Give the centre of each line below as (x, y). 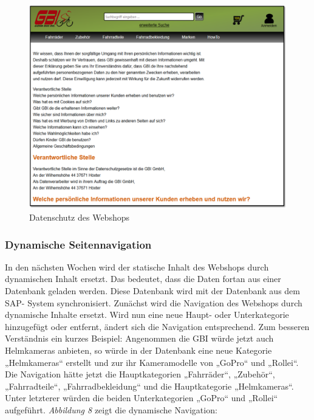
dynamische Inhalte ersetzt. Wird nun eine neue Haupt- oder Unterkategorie (147, 315)
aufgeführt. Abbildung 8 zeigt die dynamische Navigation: (111, 409)
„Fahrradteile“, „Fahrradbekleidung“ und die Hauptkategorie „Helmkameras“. (149, 386)
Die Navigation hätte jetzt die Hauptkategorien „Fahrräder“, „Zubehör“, (140, 374)
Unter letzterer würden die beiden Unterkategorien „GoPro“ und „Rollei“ (142, 398)
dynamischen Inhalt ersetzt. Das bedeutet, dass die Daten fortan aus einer (143, 279)
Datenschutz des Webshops (79, 217)
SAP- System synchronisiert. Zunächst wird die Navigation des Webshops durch (154, 302)
